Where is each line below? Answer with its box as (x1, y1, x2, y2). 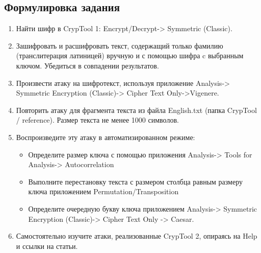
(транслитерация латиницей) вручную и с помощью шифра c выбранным (16, 50, 244, 61)
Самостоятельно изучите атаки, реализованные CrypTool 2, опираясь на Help (16, 231, 257, 241)
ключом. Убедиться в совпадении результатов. (16, 60, 159, 71)
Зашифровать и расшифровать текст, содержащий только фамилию (16, 40, 223, 51)
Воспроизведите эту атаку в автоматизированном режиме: (16, 131, 195, 142)
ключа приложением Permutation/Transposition (28, 186, 179, 197)
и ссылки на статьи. (16, 240, 78, 251)
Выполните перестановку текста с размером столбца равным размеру (28, 176, 243, 187)
